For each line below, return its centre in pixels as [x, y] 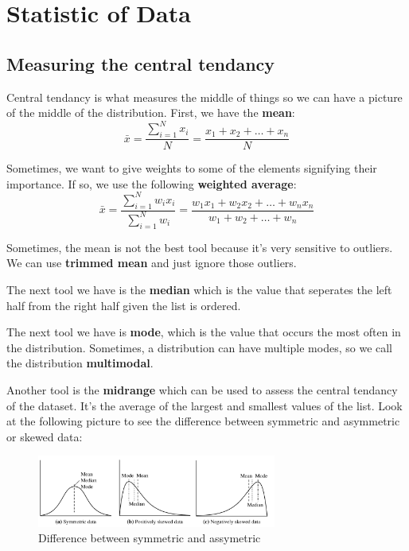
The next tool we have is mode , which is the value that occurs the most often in [204, 332]
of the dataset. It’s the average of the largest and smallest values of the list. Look [204, 405]
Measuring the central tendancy [141, 63]
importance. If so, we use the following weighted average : [152, 183]
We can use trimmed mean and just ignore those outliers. [152, 263]
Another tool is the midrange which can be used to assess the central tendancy [202, 389]
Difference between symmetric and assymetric [150, 538]
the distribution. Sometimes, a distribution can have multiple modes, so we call [200, 347]
